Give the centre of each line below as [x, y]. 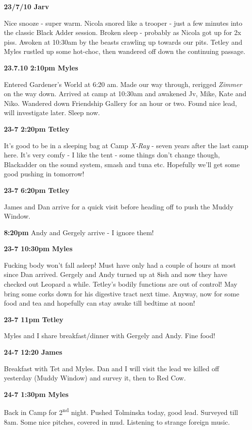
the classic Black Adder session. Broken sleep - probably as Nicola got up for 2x [123, 32]
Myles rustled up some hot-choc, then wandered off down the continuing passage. [125, 51]
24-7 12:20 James [33, 352]
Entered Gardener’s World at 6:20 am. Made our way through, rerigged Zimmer [123, 84]
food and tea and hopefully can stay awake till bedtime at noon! [100, 303]
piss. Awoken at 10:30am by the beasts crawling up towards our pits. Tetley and [123, 42]
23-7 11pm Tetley [34, 319]
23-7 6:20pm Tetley [37, 190]
